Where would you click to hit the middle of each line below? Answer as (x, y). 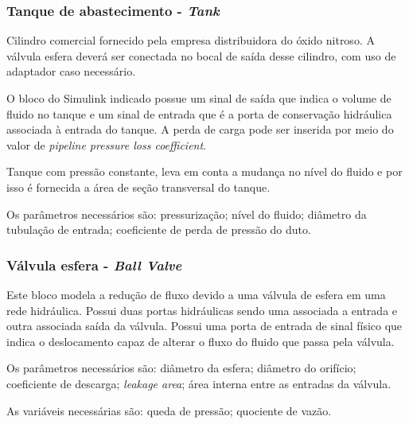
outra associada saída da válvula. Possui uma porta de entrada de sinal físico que (204, 326)
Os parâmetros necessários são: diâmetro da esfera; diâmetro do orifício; (181, 368)
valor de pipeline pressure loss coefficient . (107, 144)
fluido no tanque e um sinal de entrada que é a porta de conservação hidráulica (199, 113)
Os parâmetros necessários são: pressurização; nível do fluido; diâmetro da (187, 214)
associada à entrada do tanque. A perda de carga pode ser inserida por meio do (200, 129)
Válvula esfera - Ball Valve (94, 265)
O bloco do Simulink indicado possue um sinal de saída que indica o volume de (199, 98)
